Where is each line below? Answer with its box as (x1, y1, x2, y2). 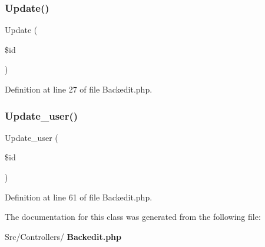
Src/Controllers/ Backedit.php (5, 230, 121, 242)
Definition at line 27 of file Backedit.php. (5, 83, 153, 95)
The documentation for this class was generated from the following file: (5, 210, 261, 223)
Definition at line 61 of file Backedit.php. (5, 190, 153, 203)
